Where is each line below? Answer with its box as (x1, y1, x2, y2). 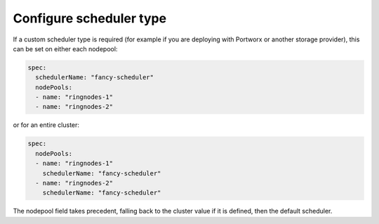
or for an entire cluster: (13, 121, 80, 129)
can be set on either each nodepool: (13, 44, 118, 53)
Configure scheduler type (13, 11, 167, 26)
